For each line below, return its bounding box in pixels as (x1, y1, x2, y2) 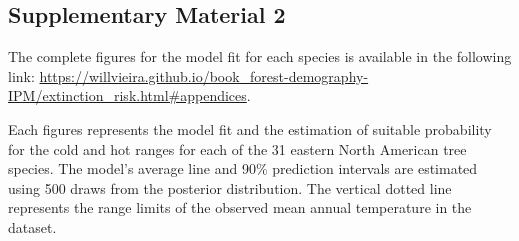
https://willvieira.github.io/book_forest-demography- (39, 65, 369, 86)
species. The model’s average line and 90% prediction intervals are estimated (8, 158, 478, 179)
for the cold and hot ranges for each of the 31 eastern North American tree (8, 138, 467, 159)
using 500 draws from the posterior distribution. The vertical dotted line (8, 177, 452, 198)
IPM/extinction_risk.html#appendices (8, 85, 247, 106)
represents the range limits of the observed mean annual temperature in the (8, 197, 472, 218)
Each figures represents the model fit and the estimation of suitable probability (8, 118, 492, 139)
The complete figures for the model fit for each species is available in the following (8, 46, 512, 67)
